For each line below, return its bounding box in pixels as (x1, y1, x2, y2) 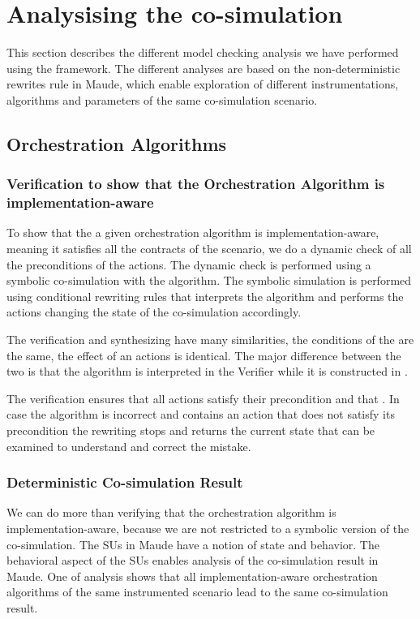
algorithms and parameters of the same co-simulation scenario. (6, 91, 318, 108)
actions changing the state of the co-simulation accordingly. (6, 303, 302, 320)
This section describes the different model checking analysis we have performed (6, 44, 399, 61)
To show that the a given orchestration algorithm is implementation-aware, (6, 224, 379, 241)
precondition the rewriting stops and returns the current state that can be (6, 421, 375, 438)
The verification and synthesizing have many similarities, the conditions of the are (6, 330, 414, 347)
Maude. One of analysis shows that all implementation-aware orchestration (6, 567, 378, 584)
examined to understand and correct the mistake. (6, 437, 251, 454)
